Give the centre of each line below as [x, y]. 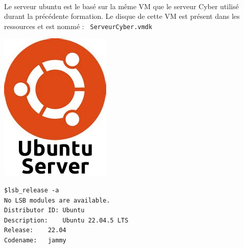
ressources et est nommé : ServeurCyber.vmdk [78, 26]
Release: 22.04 [35, 230]
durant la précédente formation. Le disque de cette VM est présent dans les [122, 16]
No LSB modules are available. [57, 200]
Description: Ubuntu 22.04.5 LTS [66, 220]
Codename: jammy [35, 240]
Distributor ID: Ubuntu [44, 210]
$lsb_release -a [32, 191]
